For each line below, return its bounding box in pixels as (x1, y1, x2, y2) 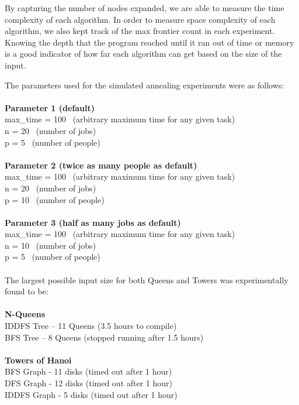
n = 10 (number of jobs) (5, 239, 96, 251)
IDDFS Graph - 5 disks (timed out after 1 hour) (5, 388, 178, 400)
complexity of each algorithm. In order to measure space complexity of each (5, 13, 276, 25)
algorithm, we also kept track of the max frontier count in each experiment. (5, 25, 275, 37)
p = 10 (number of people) (5, 193, 105, 205)
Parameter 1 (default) (5, 101, 95, 114)
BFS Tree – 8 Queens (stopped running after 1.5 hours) (5, 331, 204, 343)
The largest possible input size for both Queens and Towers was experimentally (5, 273, 288, 286)
